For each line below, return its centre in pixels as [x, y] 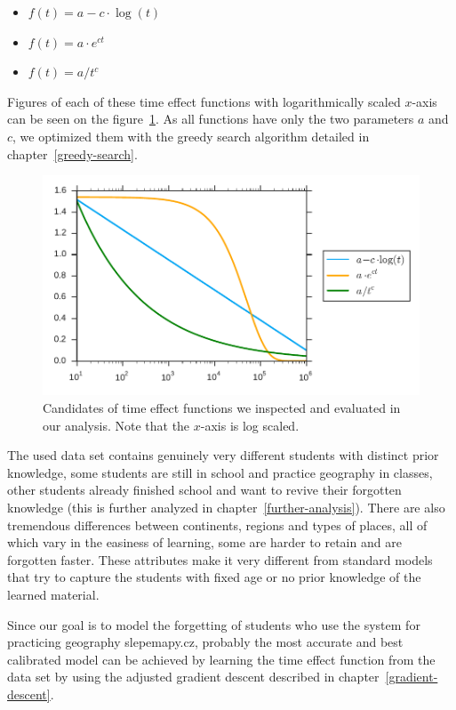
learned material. [53, 595]
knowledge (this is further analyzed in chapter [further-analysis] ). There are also [226, 508]
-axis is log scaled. [250, 425]
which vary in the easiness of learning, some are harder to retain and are [204, 542]
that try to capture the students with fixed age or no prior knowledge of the [214, 577]
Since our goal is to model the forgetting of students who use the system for [214, 624]
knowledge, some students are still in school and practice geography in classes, [220, 472]
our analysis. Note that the [116, 425]
